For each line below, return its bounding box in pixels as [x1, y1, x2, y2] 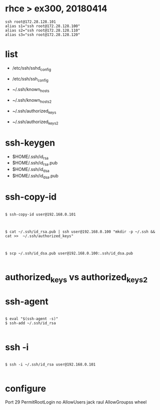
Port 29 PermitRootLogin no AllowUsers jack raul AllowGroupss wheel [5, 399, 147, 405]
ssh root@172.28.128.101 [5, 19, 56, 24]
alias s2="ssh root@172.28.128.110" [5, 28, 80, 33]
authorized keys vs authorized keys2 [5, 271, 148, 285]
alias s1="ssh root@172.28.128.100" [5, 23, 80, 29]
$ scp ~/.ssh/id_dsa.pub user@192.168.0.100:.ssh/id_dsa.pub [5, 250, 133, 256]
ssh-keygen [5, 137, 55, 148]
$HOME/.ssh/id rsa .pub [12, 160, 58, 167]
